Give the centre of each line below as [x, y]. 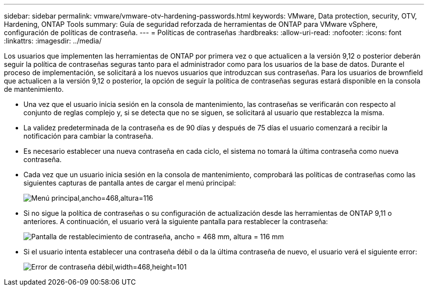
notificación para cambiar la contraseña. [88, 136]
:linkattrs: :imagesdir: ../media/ [53, 41]
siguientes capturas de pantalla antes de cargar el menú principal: [130, 183]
